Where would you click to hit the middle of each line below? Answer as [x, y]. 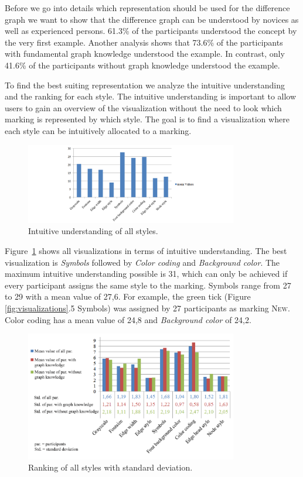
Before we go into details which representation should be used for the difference [147, 8]
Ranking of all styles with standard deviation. [110, 467]
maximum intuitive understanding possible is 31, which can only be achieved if [146, 274]
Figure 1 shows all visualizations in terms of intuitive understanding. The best [146, 251]
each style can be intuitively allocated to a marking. [98, 130]
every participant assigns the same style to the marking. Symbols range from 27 [148, 285]
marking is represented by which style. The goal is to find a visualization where [147, 119]
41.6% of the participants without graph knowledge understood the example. [142, 65]
